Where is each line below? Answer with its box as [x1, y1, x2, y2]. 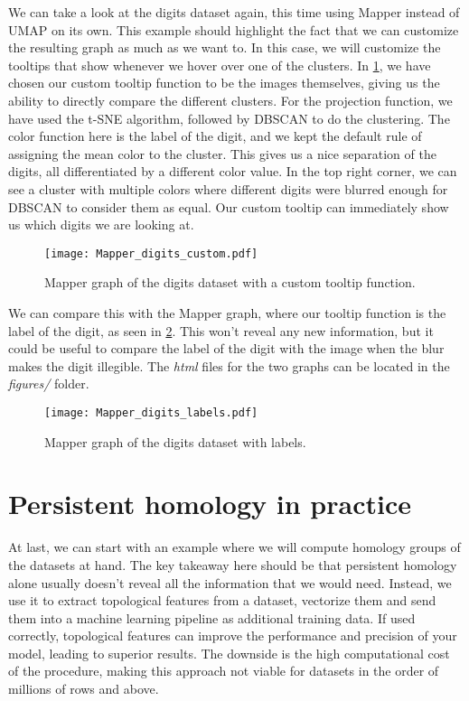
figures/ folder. [8, 374, 89, 393]
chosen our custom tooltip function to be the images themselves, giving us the [8, 73, 440, 92]
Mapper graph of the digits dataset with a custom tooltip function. [44, 273, 416, 292]
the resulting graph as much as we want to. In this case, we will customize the [8, 38, 441, 57]
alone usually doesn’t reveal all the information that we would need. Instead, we [8, 573, 452, 592]
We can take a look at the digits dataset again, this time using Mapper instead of [8, 3, 460, 21]
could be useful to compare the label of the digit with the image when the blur [8, 339, 445, 358]
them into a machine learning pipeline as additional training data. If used [8, 608, 416, 627]
